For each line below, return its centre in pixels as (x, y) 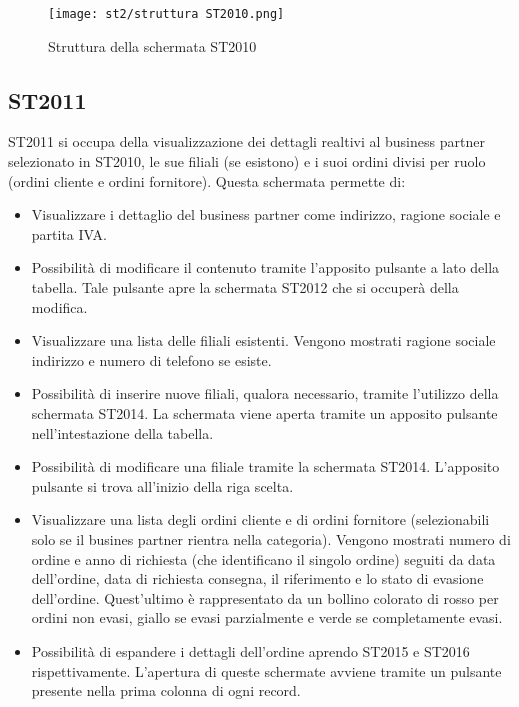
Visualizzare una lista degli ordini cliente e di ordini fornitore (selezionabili (260, 519)
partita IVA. (69, 233)
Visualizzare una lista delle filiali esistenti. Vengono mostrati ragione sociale (263, 340)
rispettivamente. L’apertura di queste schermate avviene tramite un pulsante (266, 670)
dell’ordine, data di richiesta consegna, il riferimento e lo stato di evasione (257, 578)
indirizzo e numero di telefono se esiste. (151, 359)
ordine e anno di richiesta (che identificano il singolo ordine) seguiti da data (263, 558)
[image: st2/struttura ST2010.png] (166, 14)
